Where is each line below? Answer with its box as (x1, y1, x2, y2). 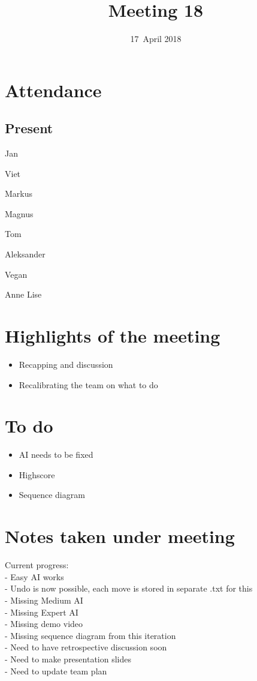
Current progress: (5, 559, 69, 571)
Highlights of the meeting (5, 323, 220, 348)
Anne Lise (5, 288, 42, 301)
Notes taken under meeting (5, 524, 235, 548)
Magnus (5, 207, 34, 220)
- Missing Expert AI (5, 605, 78, 618)
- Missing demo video (5, 617, 83, 630)
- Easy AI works (5, 570, 64, 583)
